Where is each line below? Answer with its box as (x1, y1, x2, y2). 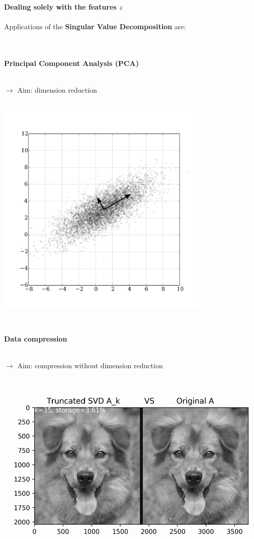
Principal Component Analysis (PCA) (4, 57, 139, 68)
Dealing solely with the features (4, 2, 117, 12)
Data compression (4, 333, 67, 344)
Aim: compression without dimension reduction (17, 360, 163, 370)
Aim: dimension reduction (17, 85, 97, 95)
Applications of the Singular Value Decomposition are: (4, 21, 186, 32)
